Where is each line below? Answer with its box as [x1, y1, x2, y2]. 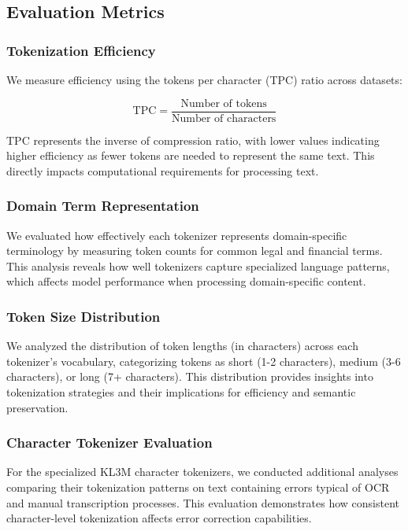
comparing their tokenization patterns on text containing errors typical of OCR [6, 479, 390, 496]
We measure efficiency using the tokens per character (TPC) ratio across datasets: [6, 72, 402, 87]
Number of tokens [180, 98, 267, 109]
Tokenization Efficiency [6, 40, 156, 60]
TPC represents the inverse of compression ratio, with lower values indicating [6, 131, 380, 148]
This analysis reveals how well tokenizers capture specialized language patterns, [6, 257, 390, 274]
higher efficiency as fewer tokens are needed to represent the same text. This [6, 147, 375, 164]
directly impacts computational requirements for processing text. [6, 162, 319, 179]
